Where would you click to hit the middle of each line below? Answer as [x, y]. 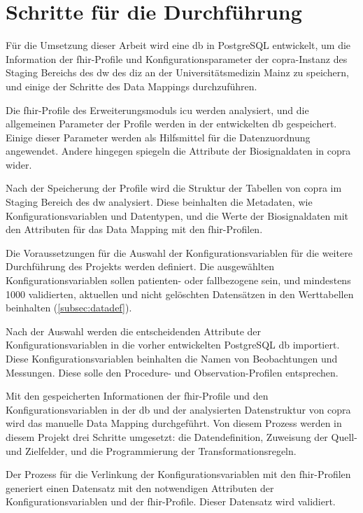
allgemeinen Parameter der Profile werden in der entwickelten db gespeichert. [171, 124]
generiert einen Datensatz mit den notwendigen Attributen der [140, 487]
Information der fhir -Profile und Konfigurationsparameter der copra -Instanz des [177, 58]
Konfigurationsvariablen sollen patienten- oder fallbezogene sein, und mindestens [178, 280]
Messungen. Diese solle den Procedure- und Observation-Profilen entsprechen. [172, 372]
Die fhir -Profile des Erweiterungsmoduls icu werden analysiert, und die [157, 110]
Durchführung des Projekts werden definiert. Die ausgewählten [140, 266]
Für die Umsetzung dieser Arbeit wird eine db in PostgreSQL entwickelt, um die [178, 45]
